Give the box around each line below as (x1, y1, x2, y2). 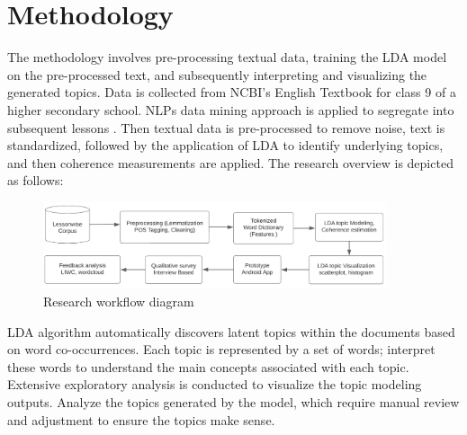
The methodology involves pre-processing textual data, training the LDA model (7, 48, 447, 67)
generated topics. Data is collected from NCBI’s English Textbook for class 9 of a (7, 83, 456, 102)
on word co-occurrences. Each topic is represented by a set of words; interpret (7, 340, 436, 359)
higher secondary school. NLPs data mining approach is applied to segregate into (7, 100, 454, 119)
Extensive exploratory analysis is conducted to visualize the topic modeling (7, 375, 422, 394)
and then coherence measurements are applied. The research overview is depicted (7, 153, 454, 172)
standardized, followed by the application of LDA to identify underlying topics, (7, 136, 444, 155)
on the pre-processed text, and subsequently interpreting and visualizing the (7, 65, 427, 84)
